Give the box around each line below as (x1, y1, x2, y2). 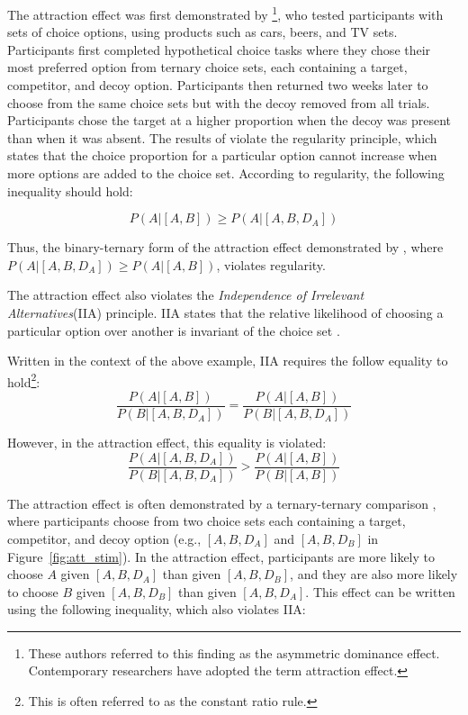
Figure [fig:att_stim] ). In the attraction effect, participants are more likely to (7, 547, 436, 566)
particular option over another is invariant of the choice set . (7, 321, 340, 339)
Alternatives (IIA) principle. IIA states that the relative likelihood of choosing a (7, 303, 444, 321)
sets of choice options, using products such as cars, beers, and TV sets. (7, 23, 398, 41)
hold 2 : (7, 369, 40, 391)
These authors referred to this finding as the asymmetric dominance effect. (28, 643, 440, 662)
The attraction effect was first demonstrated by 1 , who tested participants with (7, 3, 444, 23)
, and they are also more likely (290, 565, 458, 584)
